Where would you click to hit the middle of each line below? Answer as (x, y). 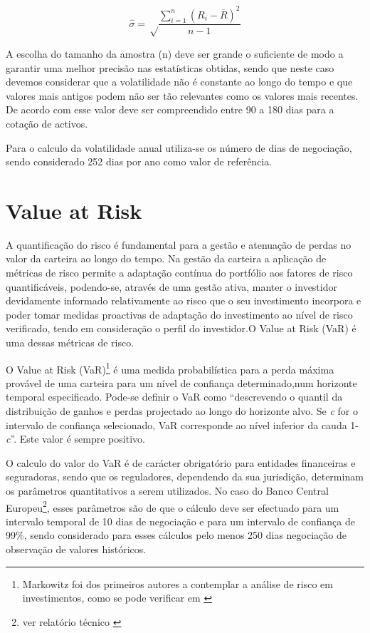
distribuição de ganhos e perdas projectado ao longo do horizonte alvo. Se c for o (182, 411)
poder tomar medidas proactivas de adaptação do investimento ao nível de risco (179, 314)
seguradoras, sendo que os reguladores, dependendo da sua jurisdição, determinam (185, 477)
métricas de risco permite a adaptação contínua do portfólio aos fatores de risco (179, 272)
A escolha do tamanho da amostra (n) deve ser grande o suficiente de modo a (175, 53)
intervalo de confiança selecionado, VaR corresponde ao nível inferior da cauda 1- (182, 424)
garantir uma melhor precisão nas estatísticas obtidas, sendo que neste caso (170, 67)
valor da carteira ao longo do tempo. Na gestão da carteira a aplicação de (166, 258)
